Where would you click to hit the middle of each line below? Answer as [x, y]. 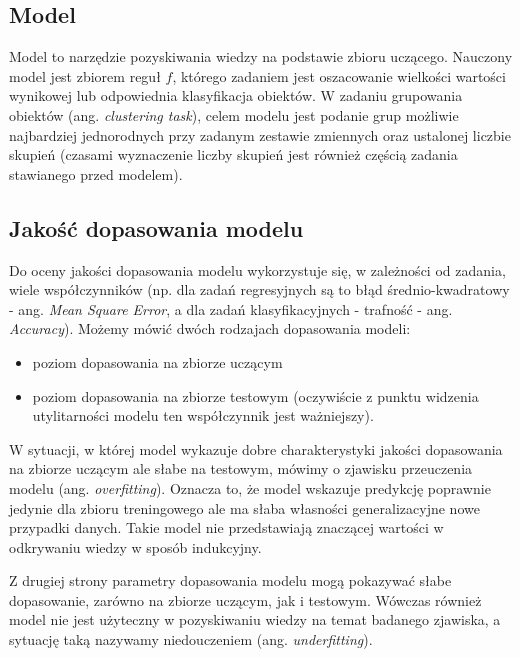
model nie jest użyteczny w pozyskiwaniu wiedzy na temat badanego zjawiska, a [255, 619]
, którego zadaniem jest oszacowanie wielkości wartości [339, 75]
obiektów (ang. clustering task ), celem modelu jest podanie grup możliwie [234, 114]
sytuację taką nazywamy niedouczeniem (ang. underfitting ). [191, 639]
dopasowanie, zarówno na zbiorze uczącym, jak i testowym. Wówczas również [245, 599]
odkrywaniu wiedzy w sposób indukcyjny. [135, 546]
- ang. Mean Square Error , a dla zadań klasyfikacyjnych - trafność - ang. [231, 308]
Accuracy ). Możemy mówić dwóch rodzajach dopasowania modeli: [210, 328]
